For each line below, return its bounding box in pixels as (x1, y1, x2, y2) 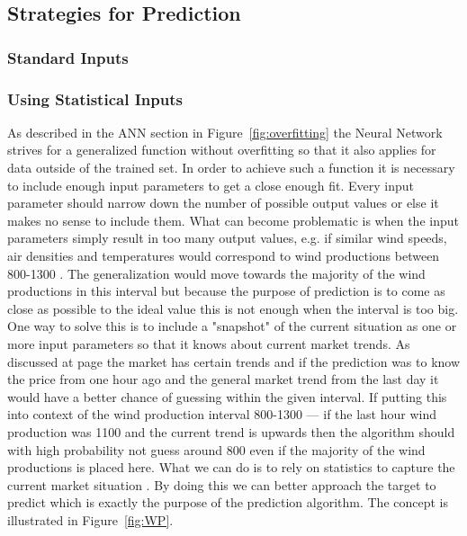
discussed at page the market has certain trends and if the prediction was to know (7, 352, 461, 371)
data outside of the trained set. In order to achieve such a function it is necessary (7, 158, 455, 177)
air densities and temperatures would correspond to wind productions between (7, 246, 440, 264)
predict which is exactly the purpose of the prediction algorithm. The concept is (7, 493, 448, 512)
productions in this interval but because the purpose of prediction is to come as (7, 281, 445, 300)
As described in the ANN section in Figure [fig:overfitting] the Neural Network (7, 122, 443, 141)
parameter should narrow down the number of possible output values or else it (7, 193, 439, 212)
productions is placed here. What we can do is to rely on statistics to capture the (7, 458, 455, 477)
